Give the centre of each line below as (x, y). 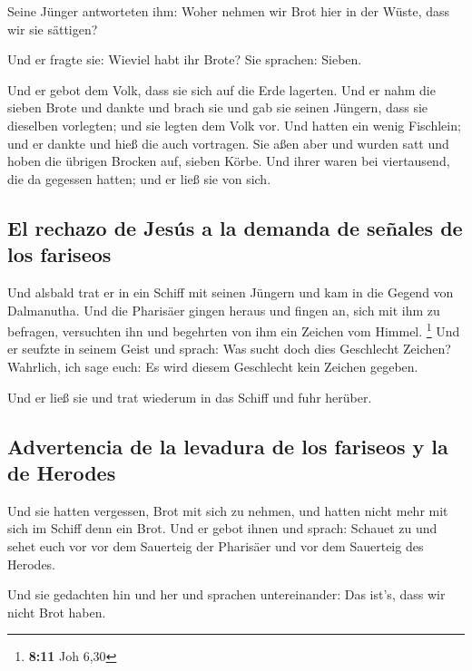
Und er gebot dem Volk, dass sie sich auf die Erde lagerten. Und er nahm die (221, 89)
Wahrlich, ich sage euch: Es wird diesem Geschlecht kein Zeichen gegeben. (213, 366)
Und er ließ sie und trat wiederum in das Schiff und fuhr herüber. (190, 397)
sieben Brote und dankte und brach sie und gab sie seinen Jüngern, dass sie (218, 107)
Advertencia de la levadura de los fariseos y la (228, 446)
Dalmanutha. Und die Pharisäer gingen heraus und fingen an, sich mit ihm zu (224, 310)
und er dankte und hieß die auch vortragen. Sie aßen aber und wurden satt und (228, 143)
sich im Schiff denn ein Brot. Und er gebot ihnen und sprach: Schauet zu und (222, 528)
